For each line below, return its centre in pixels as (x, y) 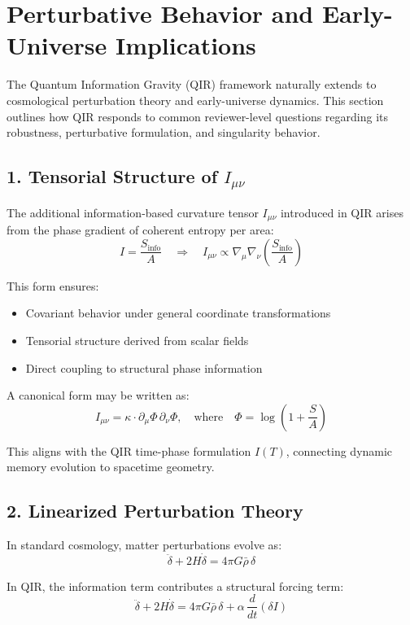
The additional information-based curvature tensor (133, 212)
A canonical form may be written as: (98, 395)
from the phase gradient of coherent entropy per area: (140, 230)
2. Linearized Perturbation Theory (155, 511)
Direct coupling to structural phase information (144, 367)
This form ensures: (53, 285)
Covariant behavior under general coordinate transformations (178, 313)
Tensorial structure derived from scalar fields (137, 340)
